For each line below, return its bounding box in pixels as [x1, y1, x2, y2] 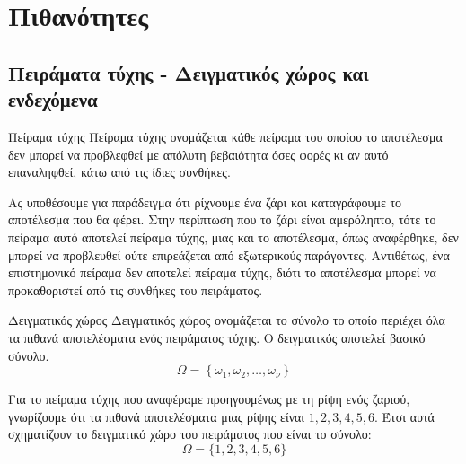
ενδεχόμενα [8, 85, 98, 113]
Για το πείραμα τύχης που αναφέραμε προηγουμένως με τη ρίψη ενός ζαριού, [8, 390, 410, 408]
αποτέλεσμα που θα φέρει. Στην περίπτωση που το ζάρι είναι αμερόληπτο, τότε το [8, 210, 436, 229]
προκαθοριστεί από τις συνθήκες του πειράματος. [8, 280, 263, 299]
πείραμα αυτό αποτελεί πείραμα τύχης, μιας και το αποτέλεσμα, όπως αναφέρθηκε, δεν [8, 227, 459, 246]
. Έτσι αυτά [374, 407, 435, 425]
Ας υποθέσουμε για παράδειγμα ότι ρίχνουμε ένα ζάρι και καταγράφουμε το [8, 192, 402, 211]
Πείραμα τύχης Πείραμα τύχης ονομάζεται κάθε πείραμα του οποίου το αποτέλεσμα [8, 127, 443, 145]
